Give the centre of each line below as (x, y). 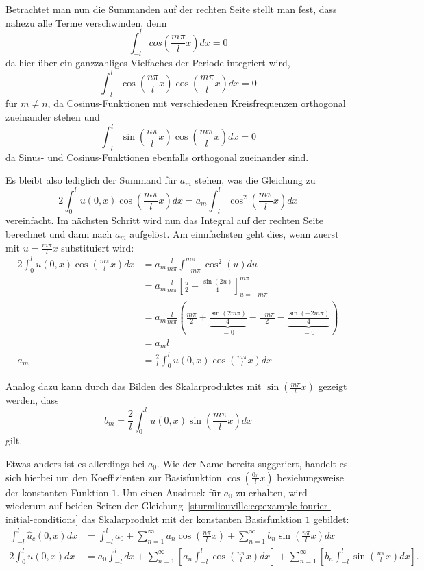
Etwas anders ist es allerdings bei (75, 463)
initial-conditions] (42, 519)
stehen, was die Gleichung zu (255, 180)
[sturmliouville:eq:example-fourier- (259, 506)
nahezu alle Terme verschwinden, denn (86, 22)
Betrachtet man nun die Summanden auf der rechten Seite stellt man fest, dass (171, 9)
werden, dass (32, 400)
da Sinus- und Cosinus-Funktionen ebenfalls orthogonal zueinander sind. (157, 157)
